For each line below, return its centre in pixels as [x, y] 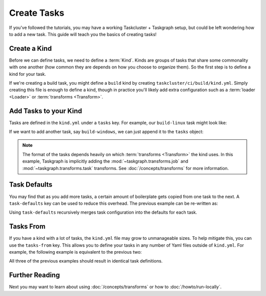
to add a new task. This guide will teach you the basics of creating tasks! [83, 34]
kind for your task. [28, 74]
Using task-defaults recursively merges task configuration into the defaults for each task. [103, 212]
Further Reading [34, 275]
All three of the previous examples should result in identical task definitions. [86, 261]
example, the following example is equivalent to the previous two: [76, 252]
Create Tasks [37, 13]
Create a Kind [30, 49]
